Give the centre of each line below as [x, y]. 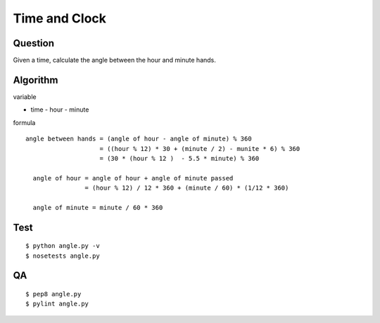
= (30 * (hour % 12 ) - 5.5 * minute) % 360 [179, 158]
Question [33, 43]
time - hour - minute [60, 110]
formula [24, 122]
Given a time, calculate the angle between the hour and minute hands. [114, 60]
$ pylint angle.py [57, 304]
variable [25, 97]
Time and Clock [60, 18]
